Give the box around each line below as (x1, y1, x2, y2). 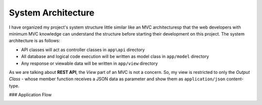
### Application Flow (9, 92, 52, 98)
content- (226, 76, 244, 82)
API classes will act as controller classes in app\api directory (21, 47, 145, 52)
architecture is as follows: (9, 38, 61, 44)
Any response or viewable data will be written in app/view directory (21, 60, 158, 66)
